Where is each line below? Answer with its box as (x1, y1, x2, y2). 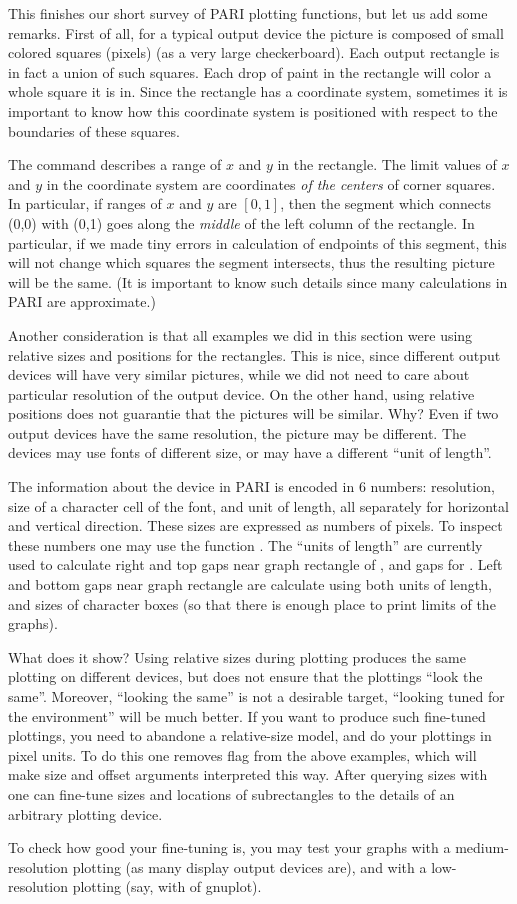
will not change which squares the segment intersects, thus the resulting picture (8, 252, 495, 273)
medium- (455, 837, 509, 858)
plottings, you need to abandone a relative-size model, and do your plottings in (8, 725, 492, 746)
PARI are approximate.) (8, 291, 156, 312)
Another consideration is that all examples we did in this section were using (8, 324, 473, 345)
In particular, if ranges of (8, 193, 162, 214)
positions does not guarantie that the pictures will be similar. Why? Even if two (8, 403, 499, 424)
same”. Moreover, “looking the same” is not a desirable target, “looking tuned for (8, 686, 505, 706)
